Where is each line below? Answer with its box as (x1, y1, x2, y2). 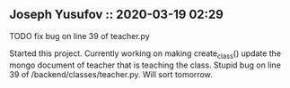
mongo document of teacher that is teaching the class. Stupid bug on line (9, 60, 281, 70)
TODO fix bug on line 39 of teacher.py (9, 30, 150, 41)
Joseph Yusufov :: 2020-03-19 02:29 (9, 7, 224, 22)
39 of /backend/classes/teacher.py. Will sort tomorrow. (9, 68, 213, 79)
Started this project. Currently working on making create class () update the (9, 48, 281, 60)
